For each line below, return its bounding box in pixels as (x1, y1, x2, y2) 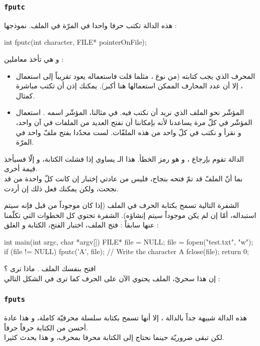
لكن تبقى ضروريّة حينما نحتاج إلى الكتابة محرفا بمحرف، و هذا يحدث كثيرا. (4, 332, 225, 342)
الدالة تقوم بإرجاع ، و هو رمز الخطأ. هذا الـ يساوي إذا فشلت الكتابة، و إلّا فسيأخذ (4, 153, 244, 164)
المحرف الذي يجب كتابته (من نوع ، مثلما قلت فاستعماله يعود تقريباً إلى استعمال (16, 70, 255, 81)
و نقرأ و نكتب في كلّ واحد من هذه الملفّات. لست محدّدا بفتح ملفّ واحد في (16, 127, 241, 137)
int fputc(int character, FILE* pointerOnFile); (4, 37, 147, 47)
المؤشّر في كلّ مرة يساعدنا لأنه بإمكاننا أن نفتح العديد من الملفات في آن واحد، (16, 117, 252, 127)
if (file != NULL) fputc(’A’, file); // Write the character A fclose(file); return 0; (4, 246, 249, 257)
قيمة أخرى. (4, 163, 38, 174)
